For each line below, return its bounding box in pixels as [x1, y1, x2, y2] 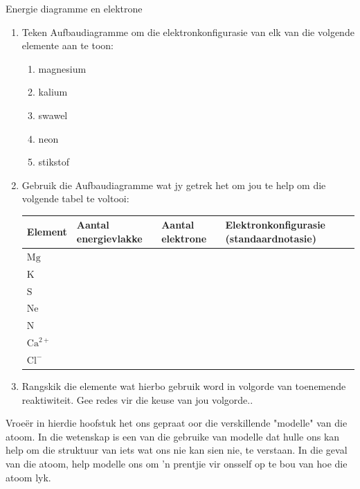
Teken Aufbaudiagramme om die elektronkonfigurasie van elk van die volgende [21, 24, 354, 39]
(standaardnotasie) [225, 231, 316, 246]
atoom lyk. [6, 470, 51, 484]
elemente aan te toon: [21, 38, 114, 53]
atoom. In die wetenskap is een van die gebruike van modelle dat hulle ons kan [6, 429, 340, 443]
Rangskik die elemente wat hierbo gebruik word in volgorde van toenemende [21, 379, 346, 393]
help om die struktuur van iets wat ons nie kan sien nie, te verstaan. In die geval [6, 443, 348, 457]
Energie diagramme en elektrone [6, 1, 143, 15]
